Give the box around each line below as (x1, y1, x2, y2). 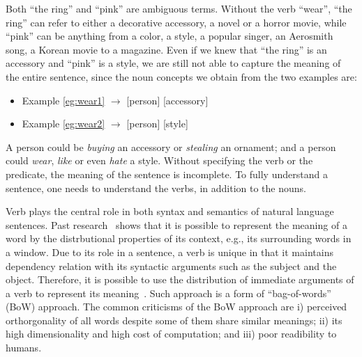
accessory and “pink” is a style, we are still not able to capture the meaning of (6, 56, 341, 70)
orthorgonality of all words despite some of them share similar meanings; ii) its (6, 312, 342, 327)
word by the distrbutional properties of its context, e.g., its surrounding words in (6, 231, 352, 246)
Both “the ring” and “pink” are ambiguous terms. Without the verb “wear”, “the (6, 1, 352, 15)
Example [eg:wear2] (22, 116, 105, 131)
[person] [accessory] (126, 93, 209, 107)
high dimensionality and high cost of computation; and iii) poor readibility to (6, 326, 337, 341)
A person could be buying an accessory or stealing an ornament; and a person (6, 139, 336, 154)
